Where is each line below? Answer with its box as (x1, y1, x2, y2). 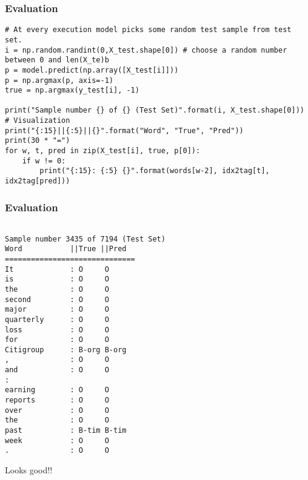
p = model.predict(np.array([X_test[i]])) (5, 65, 179, 74)
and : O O (5, 366, 109, 375)
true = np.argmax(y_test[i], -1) (5, 86, 139, 95)
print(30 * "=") (5, 136, 70, 145)
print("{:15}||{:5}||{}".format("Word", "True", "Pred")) (5, 126, 244, 135)
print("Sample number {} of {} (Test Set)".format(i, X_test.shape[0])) (5, 106, 304, 115)
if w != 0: (22, 156, 66, 165)
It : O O (5, 265, 109, 274)
